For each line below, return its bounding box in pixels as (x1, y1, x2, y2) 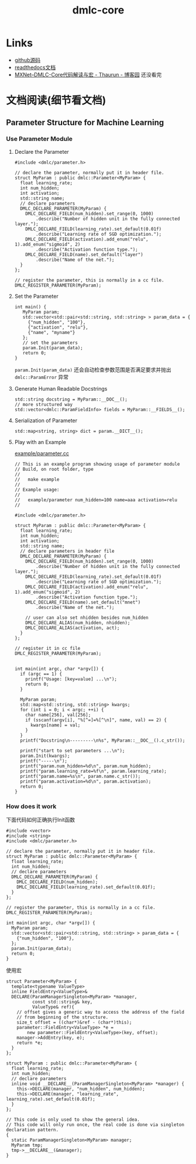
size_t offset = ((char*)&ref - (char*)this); (16, 1020, 132, 1025)
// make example (14, 476, 60, 483)
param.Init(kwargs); (20, 753, 70, 759)
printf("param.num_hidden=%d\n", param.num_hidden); (20, 763, 152, 769)
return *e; (16, 1040, 43, 1046)
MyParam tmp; (11, 1142, 43, 1148)
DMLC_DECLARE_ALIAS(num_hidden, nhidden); (25, 619, 130, 626)
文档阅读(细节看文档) (6, 94, 106, 107)
